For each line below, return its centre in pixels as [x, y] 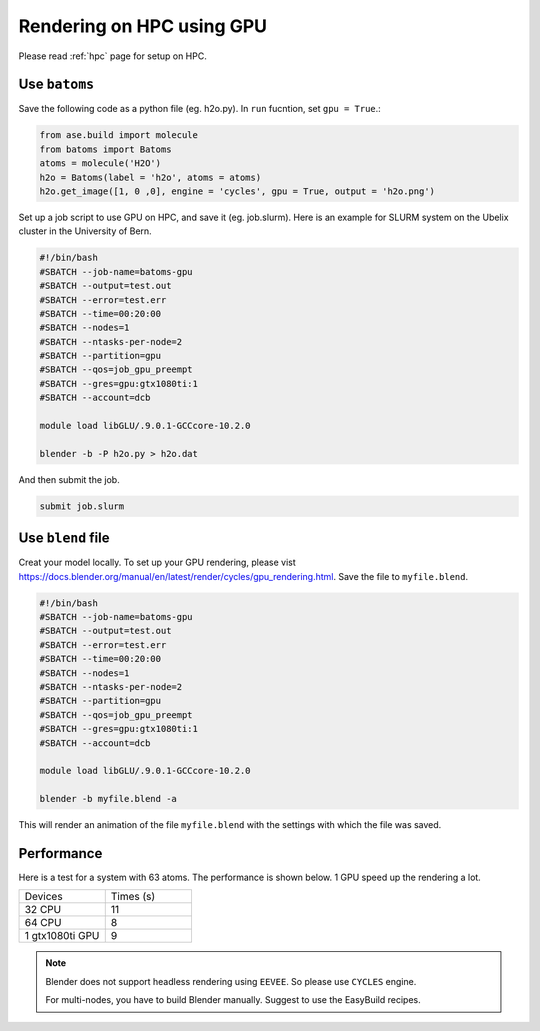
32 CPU [43, 910]
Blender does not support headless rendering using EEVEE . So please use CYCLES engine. [231, 981]
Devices [44, 897]
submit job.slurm [82, 506]
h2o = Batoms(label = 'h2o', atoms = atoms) [150, 177]
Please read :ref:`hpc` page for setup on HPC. [112, 56]
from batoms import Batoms [105, 149]
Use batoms [56, 84]
